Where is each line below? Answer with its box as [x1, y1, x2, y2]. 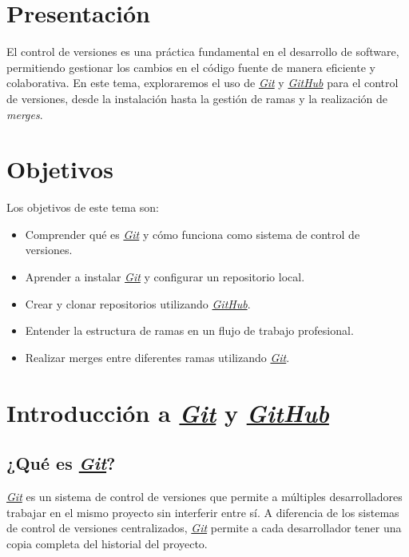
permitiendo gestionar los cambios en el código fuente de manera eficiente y [6, 58, 375, 75]
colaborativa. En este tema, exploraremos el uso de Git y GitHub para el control [6, 74, 399, 91]
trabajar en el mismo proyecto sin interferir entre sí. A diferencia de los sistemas [6, 503, 399, 520]
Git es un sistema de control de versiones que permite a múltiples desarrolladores [6, 487, 403, 504]
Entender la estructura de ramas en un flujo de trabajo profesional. [25, 322, 354, 339]
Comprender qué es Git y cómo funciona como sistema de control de [25, 225, 360, 242]
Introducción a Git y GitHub [6, 396, 329, 429]
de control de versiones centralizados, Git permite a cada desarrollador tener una [6, 519, 402, 536]
